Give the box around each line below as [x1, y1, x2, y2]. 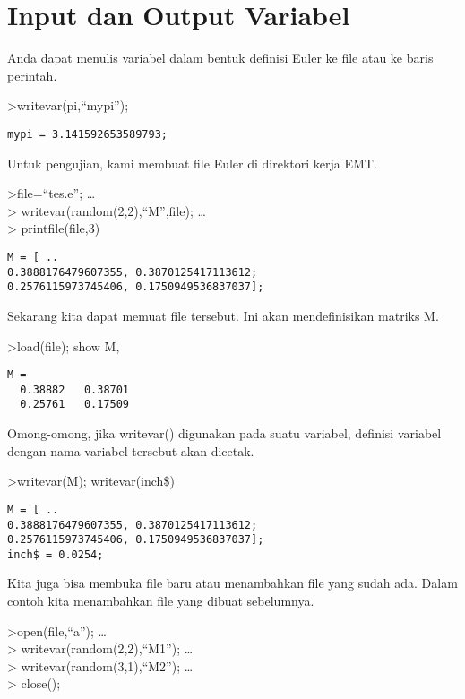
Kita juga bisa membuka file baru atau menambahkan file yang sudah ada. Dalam [7, 574, 458, 592]
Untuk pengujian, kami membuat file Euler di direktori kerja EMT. [7, 153, 377, 172]
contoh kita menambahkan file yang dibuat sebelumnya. [7, 591, 314, 610]
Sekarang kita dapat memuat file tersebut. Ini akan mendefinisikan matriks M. [7, 306, 439, 324]
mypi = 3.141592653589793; [7, 127, 168, 141]
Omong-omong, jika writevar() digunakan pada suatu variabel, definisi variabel [7, 424, 442, 443]
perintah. [7, 65, 57, 84]
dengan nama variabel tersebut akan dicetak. [7, 441, 254, 460]
